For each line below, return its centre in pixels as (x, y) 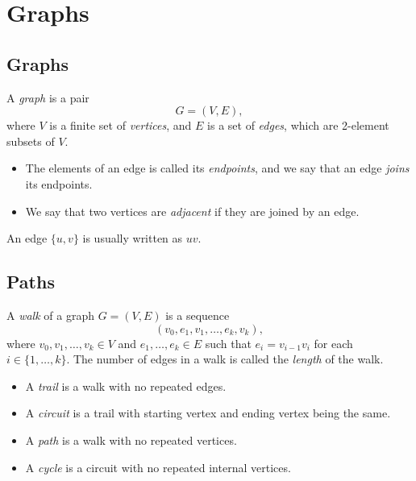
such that (228, 343)
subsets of (31, 141)
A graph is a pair (48, 97)
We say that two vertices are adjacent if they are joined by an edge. (192, 211)
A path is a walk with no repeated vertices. (131, 440)
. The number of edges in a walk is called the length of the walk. (225, 359)
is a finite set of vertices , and (121, 125)
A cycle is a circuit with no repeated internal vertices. (158, 467)
